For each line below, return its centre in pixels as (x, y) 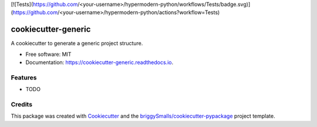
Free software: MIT (48, 54)
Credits (21, 104)
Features (24, 78)
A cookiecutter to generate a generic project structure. (77, 44)
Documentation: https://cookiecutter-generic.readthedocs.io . (99, 62)
